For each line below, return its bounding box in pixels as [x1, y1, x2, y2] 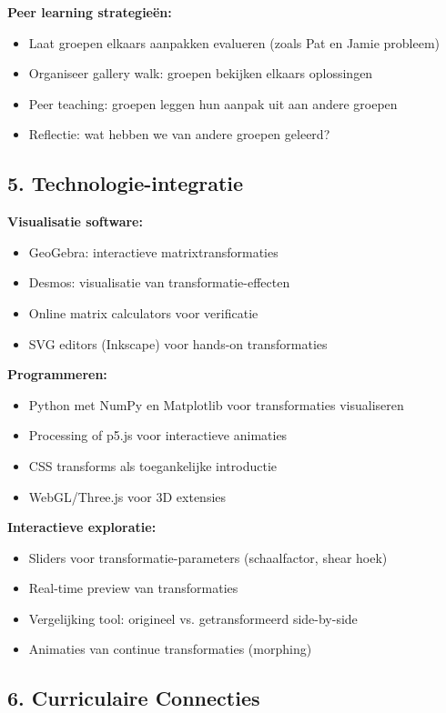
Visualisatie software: [7, 212, 143, 231]
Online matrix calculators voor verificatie [28, 303, 258, 322]
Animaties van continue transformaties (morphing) [28, 639, 312, 658]
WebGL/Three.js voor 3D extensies [28, 487, 227, 506]
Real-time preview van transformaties [28, 578, 238, 598]
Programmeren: [7, 365, 107, 384]
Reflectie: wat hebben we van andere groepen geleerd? [28, 125, 330, 144]
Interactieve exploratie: [7, 517, 157, 537]
